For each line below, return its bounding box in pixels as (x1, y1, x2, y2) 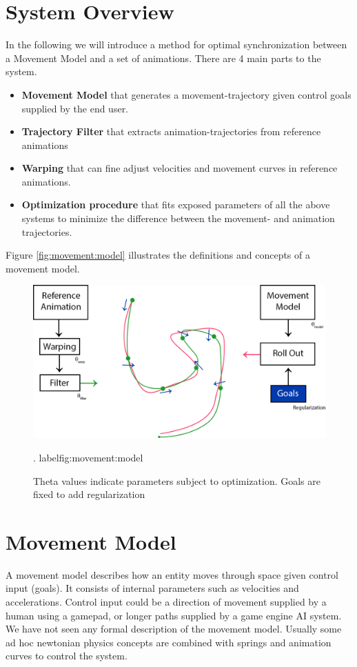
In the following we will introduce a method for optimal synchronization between (6, 37, 347, 52)
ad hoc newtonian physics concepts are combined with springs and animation (6, 635, 331, 649)
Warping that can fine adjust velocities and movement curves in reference (21, 161, 338, 175)
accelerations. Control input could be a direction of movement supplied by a (6, 595, 327, 609)
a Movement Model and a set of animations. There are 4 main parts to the (6, 50, 321, 65)
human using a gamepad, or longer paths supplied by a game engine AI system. (6, 608, 342, 622)
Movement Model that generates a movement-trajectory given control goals (21, 87, 351, 101)
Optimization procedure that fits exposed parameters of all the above (21, 197, 330, 212)
